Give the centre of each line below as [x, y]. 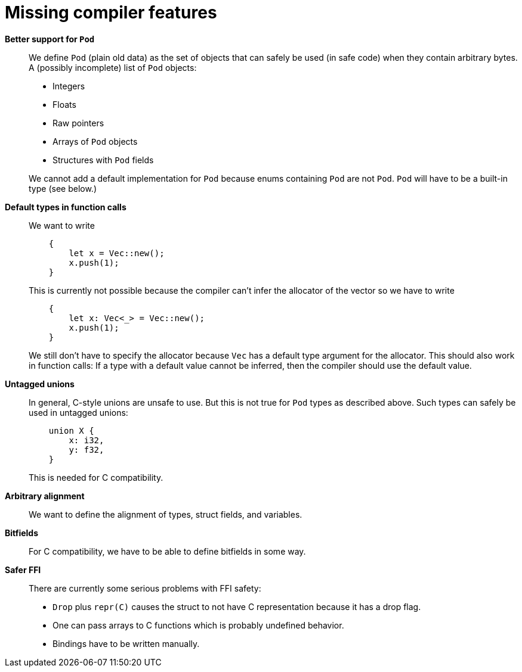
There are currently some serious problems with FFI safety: [145, 588]
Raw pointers [78, 123]
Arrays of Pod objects [95, 141]
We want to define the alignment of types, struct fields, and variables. [166, 514]
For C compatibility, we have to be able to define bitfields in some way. [167, 551]
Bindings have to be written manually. [126, 643]
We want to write [62, 225]
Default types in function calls [66, 207]
